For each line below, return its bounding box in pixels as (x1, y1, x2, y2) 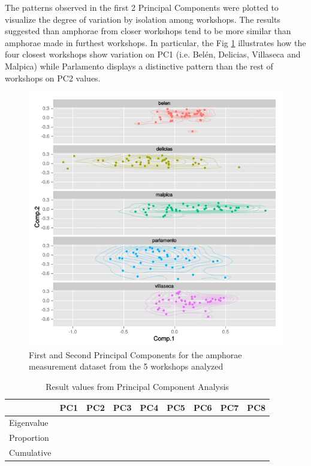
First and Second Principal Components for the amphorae (29, 348, 242, 361)
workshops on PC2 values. (5, 71, 101, 84)
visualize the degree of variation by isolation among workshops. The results (5, 13, 280, 25)
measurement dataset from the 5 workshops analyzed (29, 360, 224, 373)
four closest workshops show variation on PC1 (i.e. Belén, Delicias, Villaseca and (5, 48, 301, 60)
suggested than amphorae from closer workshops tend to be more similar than (5, 25, 291, 37)
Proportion (9, 431, 49, 444)
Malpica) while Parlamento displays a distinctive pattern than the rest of (5, 59, 273, 72)
